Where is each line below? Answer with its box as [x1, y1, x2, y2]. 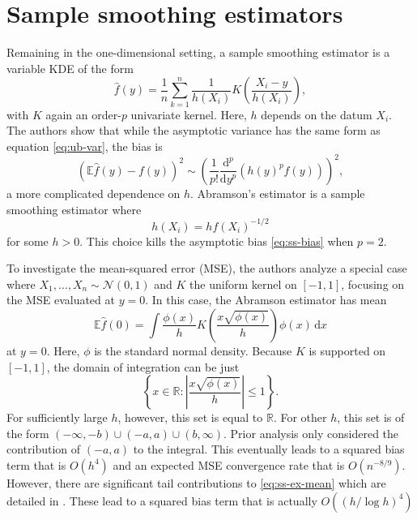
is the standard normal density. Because [94, 342, 292, 359]
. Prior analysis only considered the [223, 424, 399, 441]
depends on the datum [261, 105, 372, 122]
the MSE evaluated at [6, 291, 115, 308]
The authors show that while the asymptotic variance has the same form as [6, 122, 381, 139]
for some [6, 232, 49, 249]
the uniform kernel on [189, 275, 297, 292]
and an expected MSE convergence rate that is [113, 456, 345, 473]
